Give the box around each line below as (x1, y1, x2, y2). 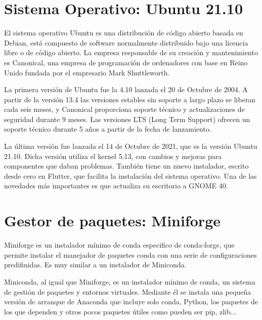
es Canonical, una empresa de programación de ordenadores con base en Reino (4, 57, 248, 67)
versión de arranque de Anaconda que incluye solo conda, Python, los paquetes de (4, 296, 258, 307)
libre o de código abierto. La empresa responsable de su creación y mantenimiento (4, 47, 258, 58)
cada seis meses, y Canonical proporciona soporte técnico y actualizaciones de (4, 104, 245, 114)
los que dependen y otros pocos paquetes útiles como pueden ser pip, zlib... (4, 306, 237, 316)
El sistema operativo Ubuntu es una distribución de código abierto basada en (4, 27, 243, 38)
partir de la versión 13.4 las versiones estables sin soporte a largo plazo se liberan (4, 94, 256, 104)
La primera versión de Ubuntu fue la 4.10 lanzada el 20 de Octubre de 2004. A (4, 84, 248, 95)
